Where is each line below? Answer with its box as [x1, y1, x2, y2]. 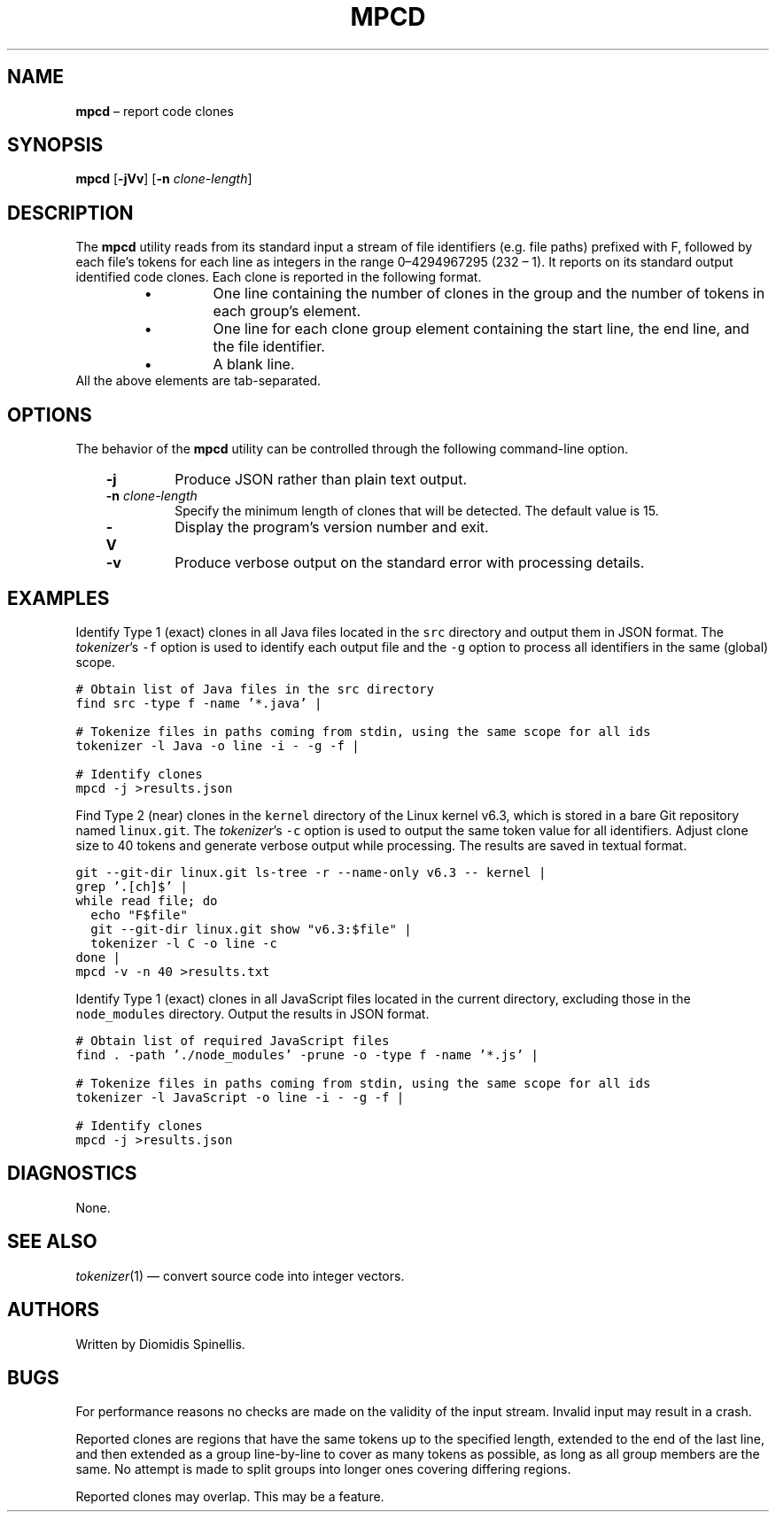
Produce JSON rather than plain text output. [175, 470, 468, 489]
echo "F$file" [90, 907, 188, 922]
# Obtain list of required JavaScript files [75, 1033, 390, 1048]
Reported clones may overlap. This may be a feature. [75, 1489, 384, 1505]
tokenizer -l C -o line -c [90, 935, 277, 950]
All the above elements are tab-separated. [75, 373, 322, 389]
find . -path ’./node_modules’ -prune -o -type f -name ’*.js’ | [75, 1047, 539, 1062]
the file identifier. [213, 337, 325, 356]
